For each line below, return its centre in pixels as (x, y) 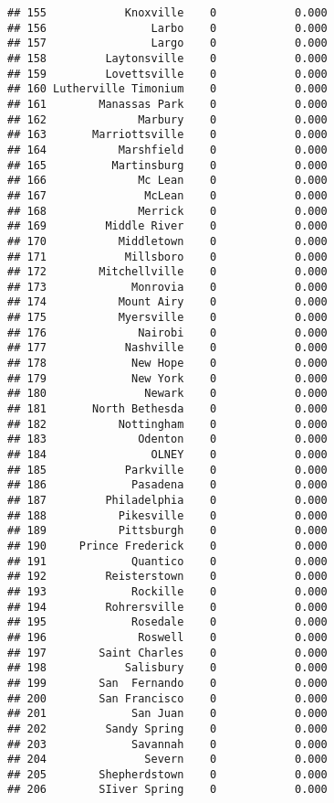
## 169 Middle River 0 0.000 (167, 226)
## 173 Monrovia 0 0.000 (167, 287)
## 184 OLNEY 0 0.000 (167, 455)
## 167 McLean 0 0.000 (167, 195)
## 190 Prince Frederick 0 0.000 (167, 546)
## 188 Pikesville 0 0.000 (167, 515)
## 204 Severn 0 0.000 (167, 760)
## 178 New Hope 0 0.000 (167, 364)
